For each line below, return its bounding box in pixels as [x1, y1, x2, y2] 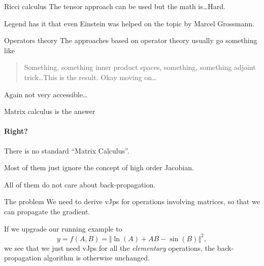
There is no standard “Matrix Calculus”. [4, 145, 129, 156]
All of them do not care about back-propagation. [4, 179, 156, 189]
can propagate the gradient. [4, 206, 90, 216]
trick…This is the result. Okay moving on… [24, 71, 157, 82]
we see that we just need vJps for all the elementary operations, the [4, 242, 215, 253]
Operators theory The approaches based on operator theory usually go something [4, 35, 257, 46]
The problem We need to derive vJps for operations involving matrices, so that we [4, 196, 260, 207]
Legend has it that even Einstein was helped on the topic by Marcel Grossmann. [4, 18, 254, 28]
